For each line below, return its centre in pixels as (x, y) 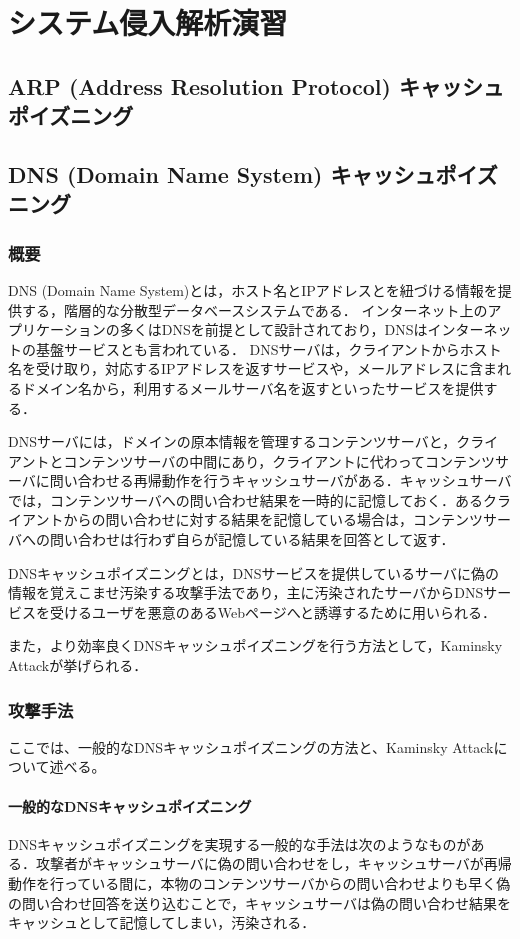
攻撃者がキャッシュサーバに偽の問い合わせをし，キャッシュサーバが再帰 (273, 863)
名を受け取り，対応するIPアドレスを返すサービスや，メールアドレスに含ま (253, 368)
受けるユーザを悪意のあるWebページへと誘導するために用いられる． (272, 611)
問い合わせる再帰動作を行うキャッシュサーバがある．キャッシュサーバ (280, 480)
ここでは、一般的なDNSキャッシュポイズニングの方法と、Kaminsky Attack (251, 746)
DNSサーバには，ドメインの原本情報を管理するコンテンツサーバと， (232, 441)
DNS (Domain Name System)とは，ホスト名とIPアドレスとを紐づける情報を (253, 289)
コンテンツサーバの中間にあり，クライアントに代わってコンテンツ (279, 460)
